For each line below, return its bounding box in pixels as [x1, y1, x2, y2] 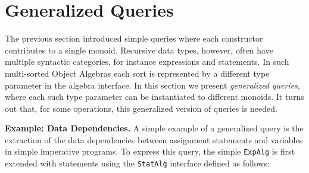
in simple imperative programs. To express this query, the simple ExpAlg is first [5, 145, 295, 158]
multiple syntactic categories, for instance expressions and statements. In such [5, 55, 289, 68]
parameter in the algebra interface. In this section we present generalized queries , [5, 78, 300, 91]
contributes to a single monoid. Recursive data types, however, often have [5, 43, 273, 56]
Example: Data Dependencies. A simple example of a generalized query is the [5, 122, 304, 134]
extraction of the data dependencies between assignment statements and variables [5, 133, 303, 146]
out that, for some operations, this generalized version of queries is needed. [5, 102, 277, 114]
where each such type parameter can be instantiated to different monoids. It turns [5, 90, 304, 103]
